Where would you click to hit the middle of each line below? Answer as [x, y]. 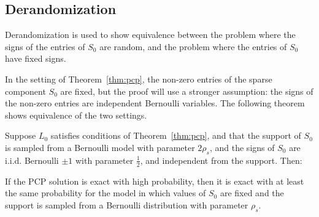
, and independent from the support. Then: [221, 160]
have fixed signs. [36, 58]
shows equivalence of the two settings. [76, 115]
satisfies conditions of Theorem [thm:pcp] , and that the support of [176, 135]
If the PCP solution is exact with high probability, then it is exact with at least [155, 181]
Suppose [21, 135]
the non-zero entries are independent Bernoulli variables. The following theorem [155, 103]
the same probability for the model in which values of [106, 193]
